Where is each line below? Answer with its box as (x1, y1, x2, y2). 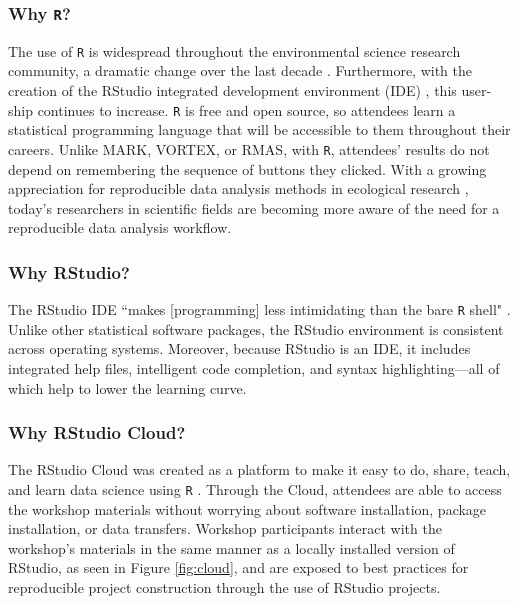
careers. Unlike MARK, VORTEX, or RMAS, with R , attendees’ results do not (8, 138, 490, 159)
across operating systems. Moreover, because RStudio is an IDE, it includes (8, 338, 471, 359)
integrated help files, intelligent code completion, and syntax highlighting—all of (8, 357, 500, 378)
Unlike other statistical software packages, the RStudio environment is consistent (8, 318, 504, 339)
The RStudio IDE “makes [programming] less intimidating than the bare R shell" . (8, 299, 511, 320)
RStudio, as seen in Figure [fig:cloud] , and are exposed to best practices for (8, 557, 469, 578)
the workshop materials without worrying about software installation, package (8, 498, 487, 519)
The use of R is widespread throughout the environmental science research (8, 40, 461, 61)
